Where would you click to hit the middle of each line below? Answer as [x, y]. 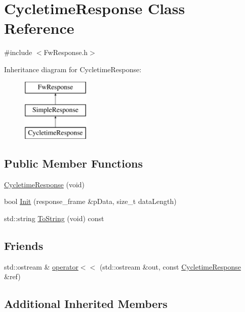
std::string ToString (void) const [54, 218]
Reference [39, 28]
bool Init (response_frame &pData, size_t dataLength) [90, 201]
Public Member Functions [73, 163]
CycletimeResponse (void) [45, 184]
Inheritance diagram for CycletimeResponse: [73, 69]
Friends [24, 245]
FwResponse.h [66, 52]
